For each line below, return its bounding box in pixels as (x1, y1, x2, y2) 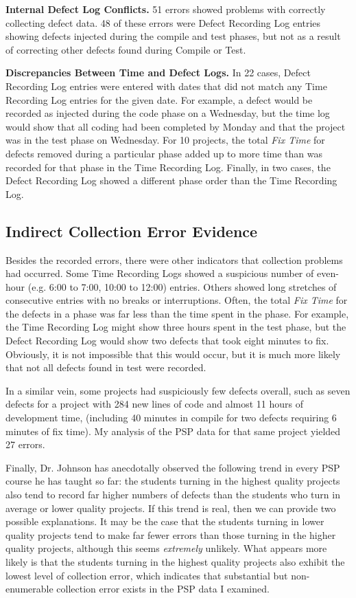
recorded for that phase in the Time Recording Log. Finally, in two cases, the (5, 159, 331, 174)
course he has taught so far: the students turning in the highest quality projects (5, 474, 340, 488)
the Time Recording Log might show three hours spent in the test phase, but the (5, 320, 346, 334)
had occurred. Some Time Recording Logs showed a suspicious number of (5, 266, 314, 280)
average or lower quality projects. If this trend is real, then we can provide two (5, 500, 336, 515)
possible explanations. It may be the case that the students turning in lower (5, 514, 324, 529)
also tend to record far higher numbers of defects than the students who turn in (5, 487, 340, 502)
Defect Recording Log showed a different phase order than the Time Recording (5, 173, 337, 188)
